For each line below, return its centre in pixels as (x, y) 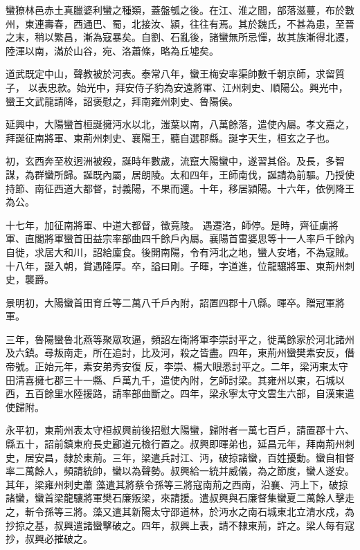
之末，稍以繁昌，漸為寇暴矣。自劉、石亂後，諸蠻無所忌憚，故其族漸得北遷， (180, 37)
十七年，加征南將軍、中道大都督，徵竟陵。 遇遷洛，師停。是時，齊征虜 (167, 224)
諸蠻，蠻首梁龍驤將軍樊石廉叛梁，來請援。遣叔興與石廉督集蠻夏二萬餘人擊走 (180, 498)
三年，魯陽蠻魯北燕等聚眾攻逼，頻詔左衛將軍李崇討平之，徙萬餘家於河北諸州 (180, 339)
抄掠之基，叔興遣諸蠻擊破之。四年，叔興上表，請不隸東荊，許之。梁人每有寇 (180, 525)
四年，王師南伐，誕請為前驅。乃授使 (272, 174)
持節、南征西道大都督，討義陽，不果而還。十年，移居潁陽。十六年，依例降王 (180, 188)
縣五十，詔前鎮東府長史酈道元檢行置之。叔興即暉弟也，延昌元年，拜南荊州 (175, 444)
